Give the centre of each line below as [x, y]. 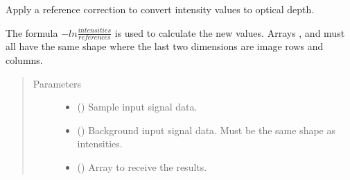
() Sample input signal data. [137, 107]
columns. [24, 60]
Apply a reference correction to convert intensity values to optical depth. [160, 9]
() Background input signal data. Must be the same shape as [206, 130]
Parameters [57, 83]
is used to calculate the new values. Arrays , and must [230, 32]
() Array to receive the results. [142, 166]
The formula [32, 32]
